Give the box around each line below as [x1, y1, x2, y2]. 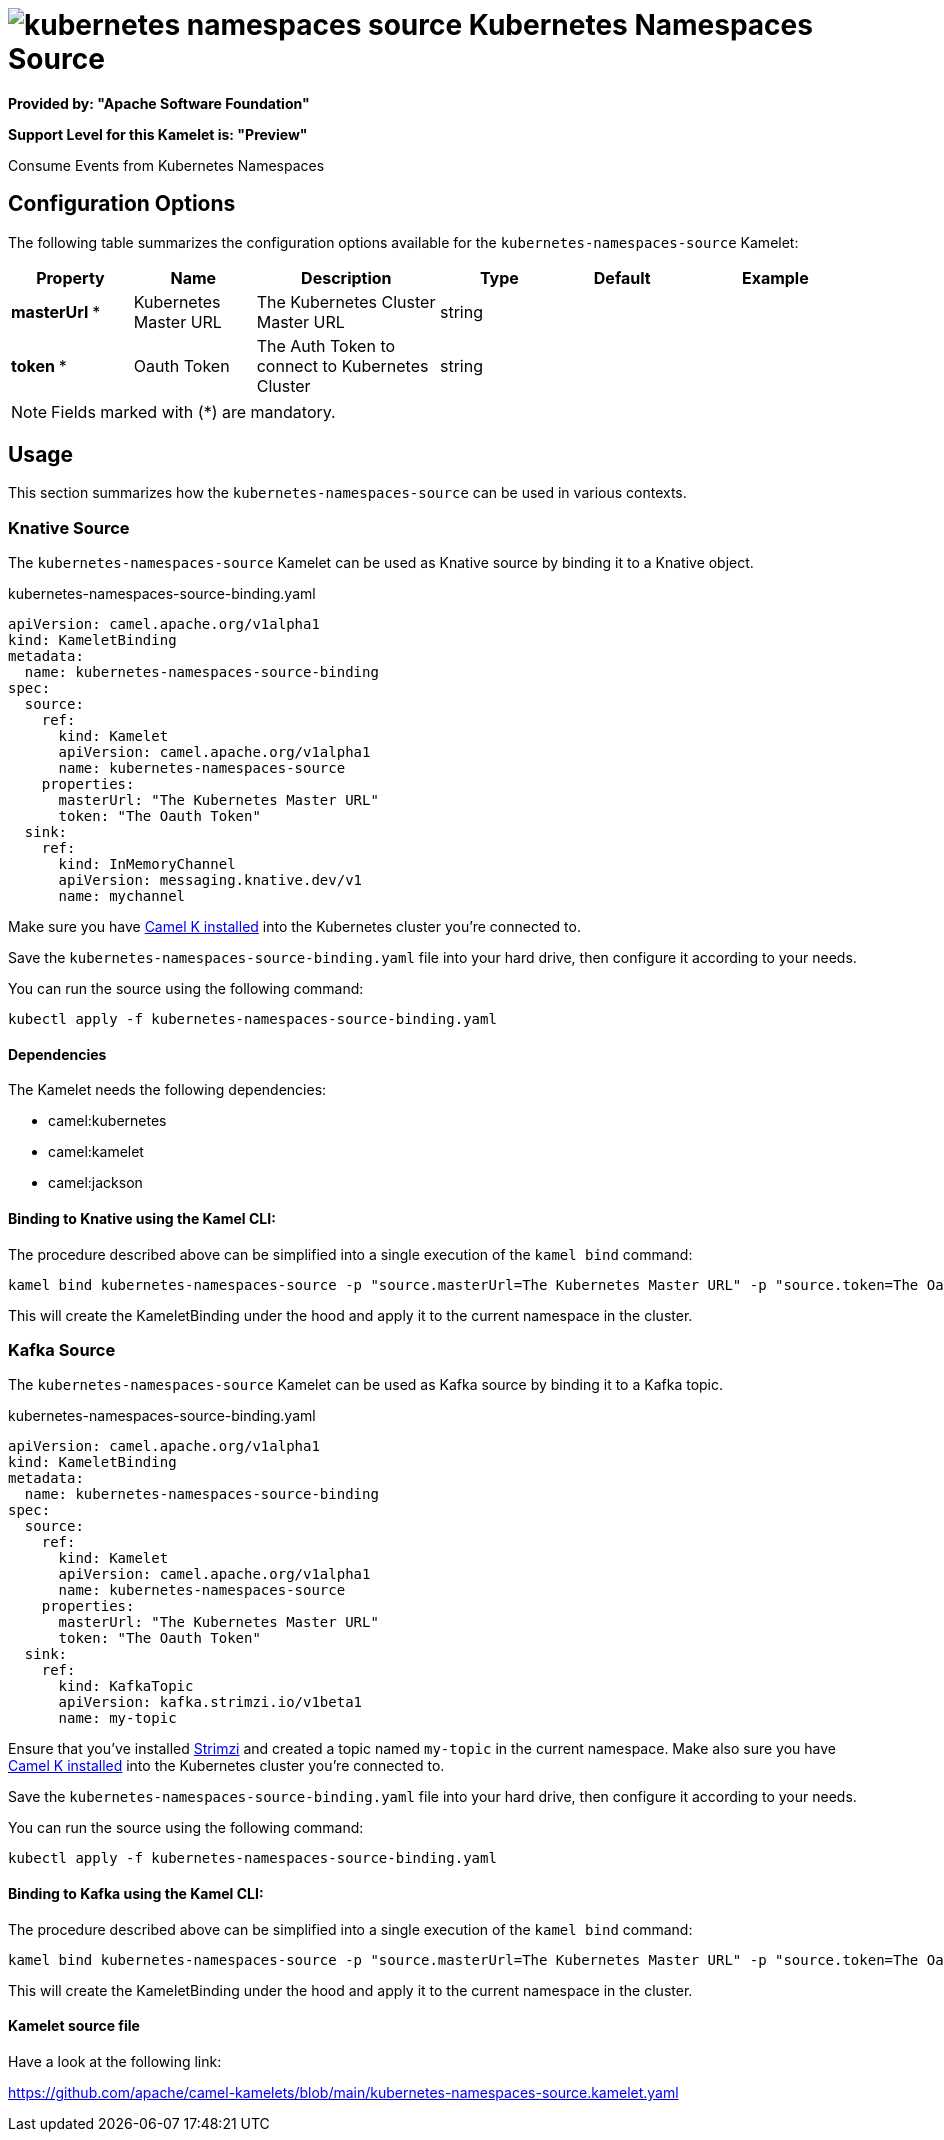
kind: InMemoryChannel [58, 856, 236, 873]
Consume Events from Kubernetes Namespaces [8, 156, 325, 174]
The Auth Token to [256, 335, 396, 356]
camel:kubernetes [48, 1112, 167, 1130]
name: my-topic [58, 1710, 177, 1727]
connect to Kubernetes [256, 355, 429, 376]
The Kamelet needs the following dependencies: [8, 1081, 327, 1099]
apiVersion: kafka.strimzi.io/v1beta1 [58, 1694, 363, 1711]
